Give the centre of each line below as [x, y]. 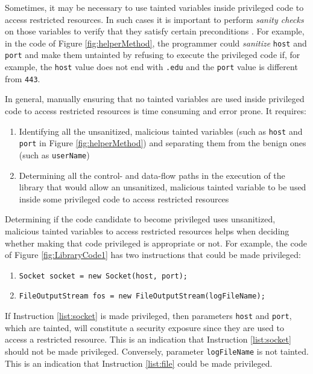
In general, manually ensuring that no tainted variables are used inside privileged [155, 99]
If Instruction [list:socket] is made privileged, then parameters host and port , [148, 316]
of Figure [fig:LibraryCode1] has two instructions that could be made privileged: [153, 255]
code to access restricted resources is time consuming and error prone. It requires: [156, 111]
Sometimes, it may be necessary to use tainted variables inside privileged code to [154, 7]
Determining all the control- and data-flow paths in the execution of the [152, 175]
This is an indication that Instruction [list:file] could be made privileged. [139, 363]
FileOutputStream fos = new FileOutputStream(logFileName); [142, 296]
